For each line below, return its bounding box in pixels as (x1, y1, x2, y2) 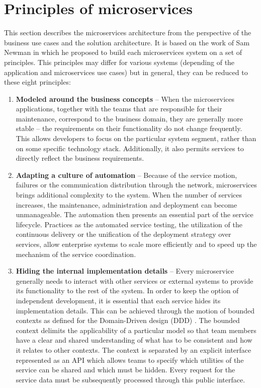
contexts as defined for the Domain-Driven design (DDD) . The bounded (16, 315, 240, 326)
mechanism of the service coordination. (16, 248, 136, 259)
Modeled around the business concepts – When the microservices (16, 93, 235, 104)
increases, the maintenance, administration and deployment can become (16, 199, 237, 210)
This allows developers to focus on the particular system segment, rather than (16, 133, 256, 144)
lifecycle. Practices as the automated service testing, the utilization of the (16, 219, 242, 229)
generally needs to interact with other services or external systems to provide (16, 275, 253, 286)
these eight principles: (4, 77, 71, 87)
